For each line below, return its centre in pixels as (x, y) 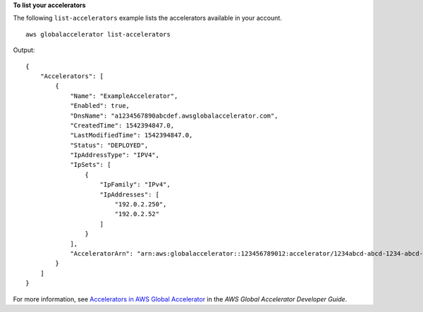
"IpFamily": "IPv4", (135, 185)
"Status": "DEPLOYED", (109, 145)
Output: (24, 50)
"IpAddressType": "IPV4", (115, 155)
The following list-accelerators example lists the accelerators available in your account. (147, 18)
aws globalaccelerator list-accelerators (98, 34)
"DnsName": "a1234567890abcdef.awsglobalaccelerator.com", (174, 116)
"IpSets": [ (91, 165)
